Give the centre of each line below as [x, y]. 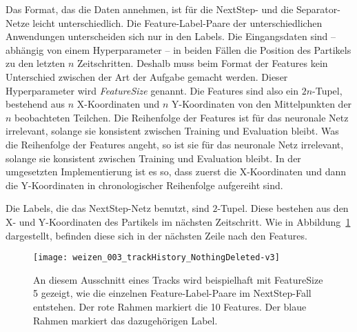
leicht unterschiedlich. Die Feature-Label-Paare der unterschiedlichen [177, 22]
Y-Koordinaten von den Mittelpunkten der [262, 104]
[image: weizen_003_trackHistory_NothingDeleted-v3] [156, 258]
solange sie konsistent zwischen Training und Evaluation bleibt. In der [153, 158]
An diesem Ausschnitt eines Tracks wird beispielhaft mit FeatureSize [178, 279]
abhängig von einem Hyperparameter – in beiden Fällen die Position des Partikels [178, 49]
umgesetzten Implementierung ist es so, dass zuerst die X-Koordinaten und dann [176, 172]
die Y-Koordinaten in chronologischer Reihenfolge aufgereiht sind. [144, 185]
